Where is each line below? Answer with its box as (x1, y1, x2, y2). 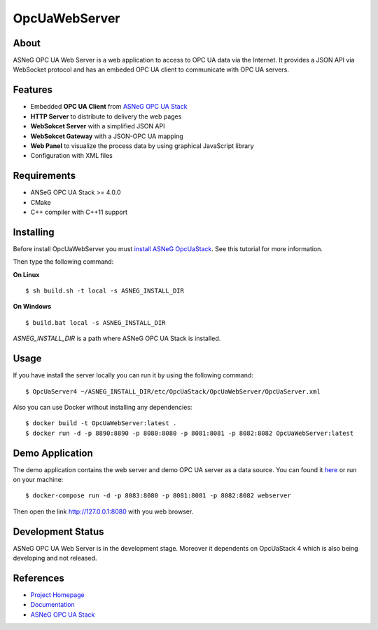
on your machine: (13, 476, 64, 484)
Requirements (13, 170, 76, 182)
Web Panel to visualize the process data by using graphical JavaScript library (30, 141, 255, 150)
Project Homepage (30, 591, 85, 599)
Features (13, 84, 52, 96)
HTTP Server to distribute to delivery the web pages (30, 112, 182, 121)
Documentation (30, 601, 75, 609)
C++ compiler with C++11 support (30, 208, 128, 216)
